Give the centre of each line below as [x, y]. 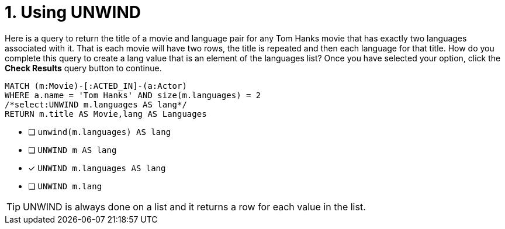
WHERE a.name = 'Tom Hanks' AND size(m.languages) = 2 [133, 95]
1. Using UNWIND [73, 12]
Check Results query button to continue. [83, 68]
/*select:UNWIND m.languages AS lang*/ [96, 104]
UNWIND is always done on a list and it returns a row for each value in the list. [194, 207]
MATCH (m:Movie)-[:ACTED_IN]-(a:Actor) [96, 86]
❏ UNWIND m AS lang [72, 150]
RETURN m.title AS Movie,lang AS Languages [106, 114]
